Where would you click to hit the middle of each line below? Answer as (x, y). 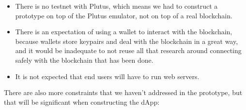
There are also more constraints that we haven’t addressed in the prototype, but (123, 92)
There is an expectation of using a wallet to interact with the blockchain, (124, 32)
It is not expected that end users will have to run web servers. (107, 76)
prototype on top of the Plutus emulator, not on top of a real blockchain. (124, 15)
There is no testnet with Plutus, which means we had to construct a (116, 6)
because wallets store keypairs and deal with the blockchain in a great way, (127, 41)
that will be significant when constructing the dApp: (82, 102)
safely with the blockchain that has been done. (84, 60)
